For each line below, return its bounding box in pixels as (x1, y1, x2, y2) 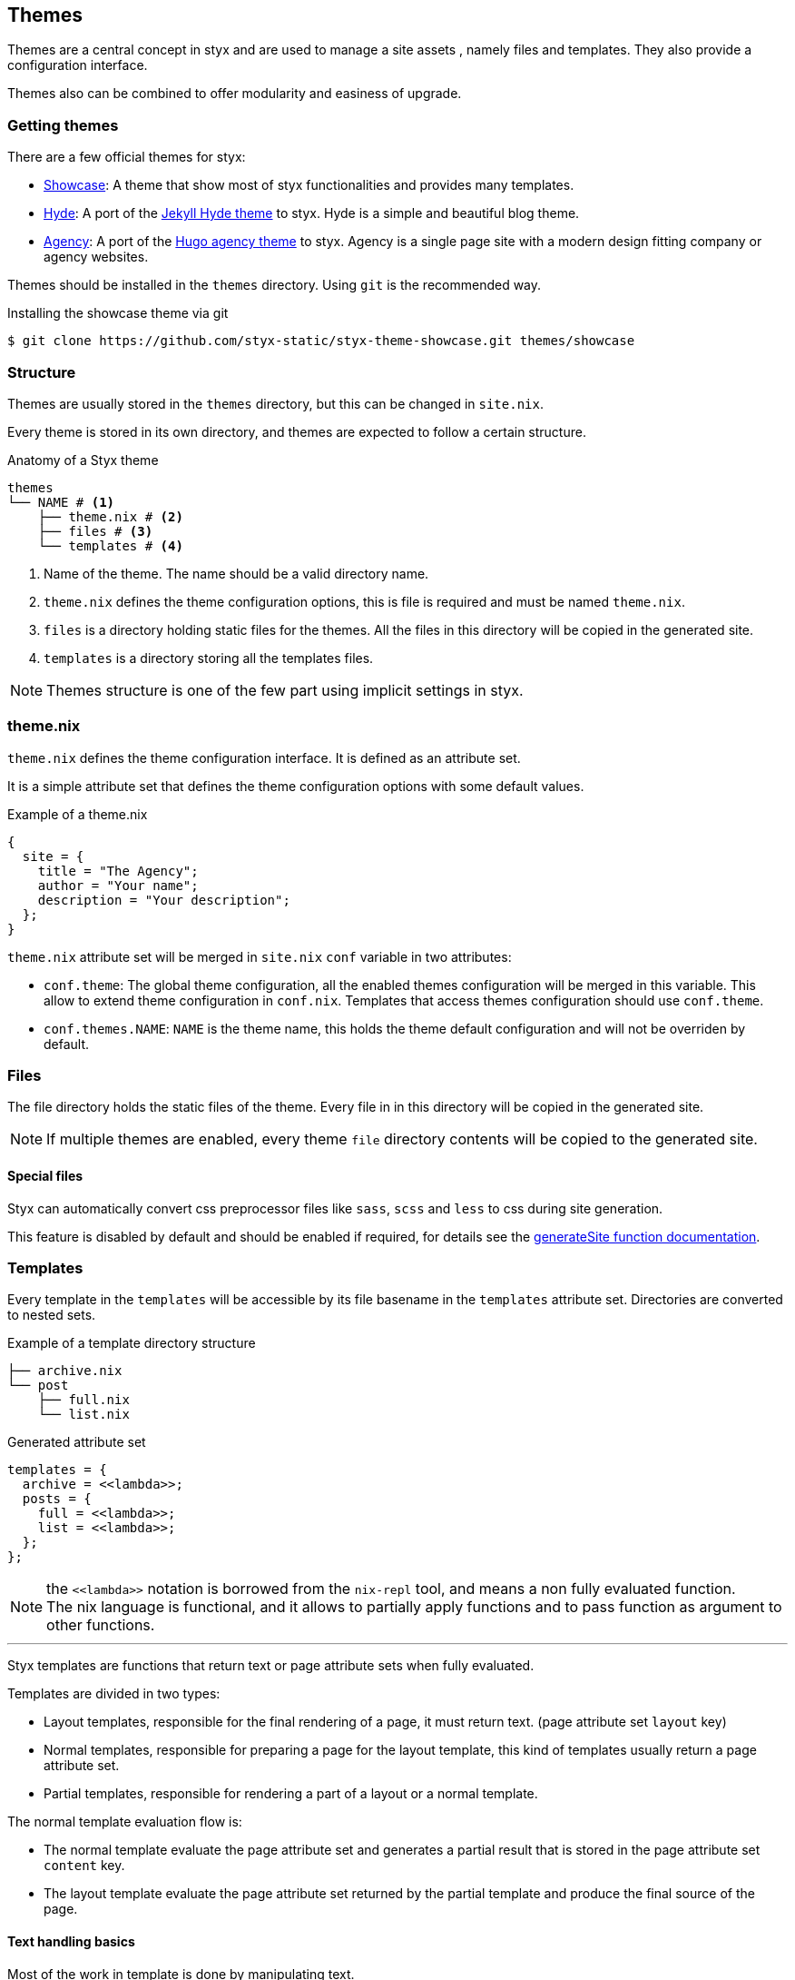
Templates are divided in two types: (7, 1686, 221, 1702)
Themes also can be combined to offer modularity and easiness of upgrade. (7, 85, 462, 102)
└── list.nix (37, 1407, 130, 1422)
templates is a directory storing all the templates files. (44, 649, 374, 666)
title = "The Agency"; (37, 863, 199, 878)
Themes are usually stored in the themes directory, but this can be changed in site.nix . (7, 395, 544, 411)
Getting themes (7, 115, 119, 134)
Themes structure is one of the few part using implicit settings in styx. (46, 680, 524, 699)
